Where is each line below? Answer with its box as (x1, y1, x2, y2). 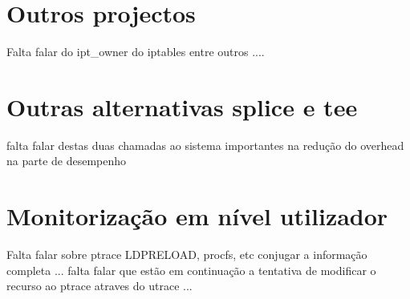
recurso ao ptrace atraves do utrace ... (6, 277, 193, 294)
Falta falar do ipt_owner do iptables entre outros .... (6, 43, 265, 60)
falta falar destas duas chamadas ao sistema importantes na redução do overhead (6, 136, 404, 153)
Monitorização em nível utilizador (6, 200, 388, 232)
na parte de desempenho (6, 152, 127, 169)
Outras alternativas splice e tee (6, 90, 358, 123)
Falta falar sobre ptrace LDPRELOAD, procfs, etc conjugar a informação (6, 246, 367, 263)
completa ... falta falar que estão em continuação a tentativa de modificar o (6, 261, 376, 278)
